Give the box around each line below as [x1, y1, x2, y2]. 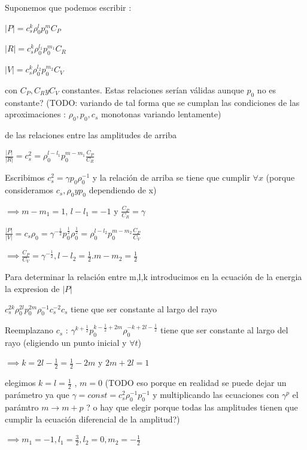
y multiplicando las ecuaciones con [153, 388, 279, 401]
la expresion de [5, 282, 60, 295]
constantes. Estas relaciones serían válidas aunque [62, 83, 244, 96]
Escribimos [5, 171, 45, 184]
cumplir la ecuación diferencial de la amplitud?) [5, 412, 180, 425]
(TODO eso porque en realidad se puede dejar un [105, 376, 287, 389]
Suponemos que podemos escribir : [5, 1, 132, 13]
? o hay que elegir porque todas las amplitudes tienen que [86, 400, 298, 413]
